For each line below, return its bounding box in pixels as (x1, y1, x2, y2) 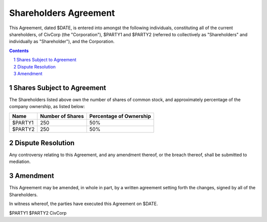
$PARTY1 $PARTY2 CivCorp (9, 210, 67, 216)
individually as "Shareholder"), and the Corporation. (9, 39, 115, 45)
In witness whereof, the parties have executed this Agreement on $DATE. (9, 201, 158, 207)
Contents (9, 48, 29, 54)
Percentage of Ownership (89, 112, 151, 119)
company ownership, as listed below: (9, 104, 85, 110)
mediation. (9, 159, 31, 165)
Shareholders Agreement (9, 7, 115, 18)
